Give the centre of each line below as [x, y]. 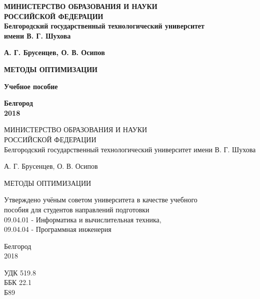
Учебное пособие [31, 86]
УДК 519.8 [20, 272]
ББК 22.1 [18, 282]
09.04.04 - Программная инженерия [58, 229]
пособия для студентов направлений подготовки [77, 209]
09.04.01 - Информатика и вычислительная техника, [83, 219]
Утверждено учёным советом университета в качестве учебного [101, 200]
